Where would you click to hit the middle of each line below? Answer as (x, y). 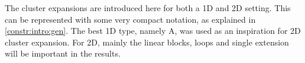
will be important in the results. (63, 53)
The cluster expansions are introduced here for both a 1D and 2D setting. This (148, 8)
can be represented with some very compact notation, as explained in (130, 19)
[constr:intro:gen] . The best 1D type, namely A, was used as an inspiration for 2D (153, 31)
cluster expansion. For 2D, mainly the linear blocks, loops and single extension (147, 42)
